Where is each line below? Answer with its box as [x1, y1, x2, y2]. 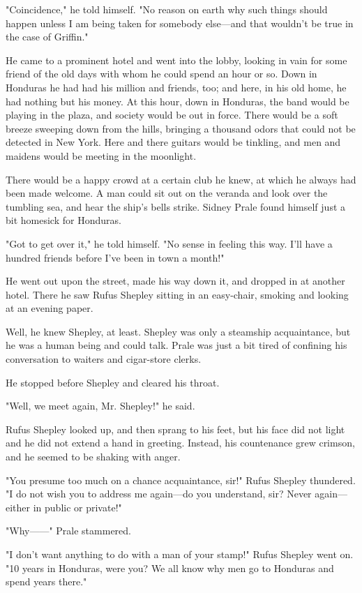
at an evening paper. [6, 301, 93, 315]
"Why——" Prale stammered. [6, 523, 131, 538]
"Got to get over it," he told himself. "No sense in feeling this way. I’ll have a [6, 236, 333, 250]
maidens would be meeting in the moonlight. [6, 148, 197, 163]
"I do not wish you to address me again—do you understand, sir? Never [6, 486, 312, 501]
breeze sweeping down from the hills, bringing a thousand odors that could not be [6, 121, 356, 135]
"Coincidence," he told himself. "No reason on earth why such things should [6, 2, 328, 16]
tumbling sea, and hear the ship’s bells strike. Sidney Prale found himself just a [6, 199, 346, 213]
